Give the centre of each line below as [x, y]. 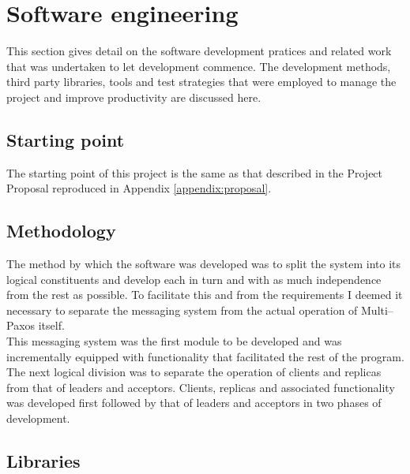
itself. [51, 325]
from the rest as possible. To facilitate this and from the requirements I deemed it [205, 295]
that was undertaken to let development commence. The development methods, [199, 66]
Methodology [61, 231]
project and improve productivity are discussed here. [134, 97]
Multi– [377, 310]
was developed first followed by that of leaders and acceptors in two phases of [194, 403]
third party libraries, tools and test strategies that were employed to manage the [201, 82]
